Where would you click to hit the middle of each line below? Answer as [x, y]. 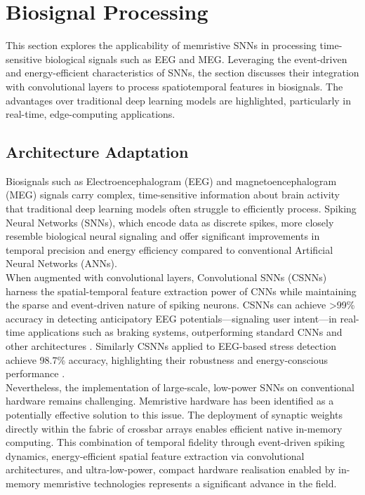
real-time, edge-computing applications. [91, 114]
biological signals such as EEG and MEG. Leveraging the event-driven [196, 59]
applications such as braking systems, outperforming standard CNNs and [185, 332]
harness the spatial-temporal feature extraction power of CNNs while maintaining [181, 291]
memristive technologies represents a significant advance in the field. [190, 483]
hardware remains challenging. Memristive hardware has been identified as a [170, 401]
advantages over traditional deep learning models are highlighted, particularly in [178, 100]
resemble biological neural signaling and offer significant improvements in [163, 236]
